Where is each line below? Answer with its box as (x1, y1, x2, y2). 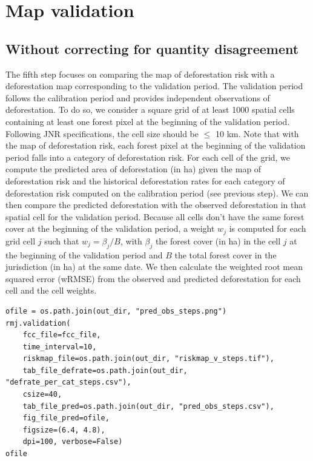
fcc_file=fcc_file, (22, 331, 101, 340)
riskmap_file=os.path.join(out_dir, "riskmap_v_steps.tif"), (22, 354, 274, 363)
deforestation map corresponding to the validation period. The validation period (5, 79, 303, 92)
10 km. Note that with (215, 127, 299, 140)
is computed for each (229, 222, 306, 235)
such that (44, 234, 79, 247)
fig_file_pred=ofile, (22, 414, 110, 423)
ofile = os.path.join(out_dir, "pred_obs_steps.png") (5, 306, 227, 315)
